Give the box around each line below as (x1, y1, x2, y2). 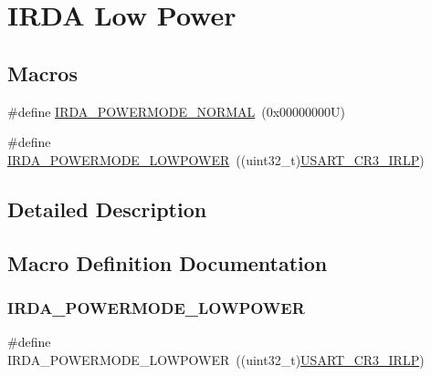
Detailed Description (7, 194, 207, 223)
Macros (7, 58, 78, 87)
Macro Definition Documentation (7, 248, 328, 277)
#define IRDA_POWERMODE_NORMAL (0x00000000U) (7, 101, 346, 120)
